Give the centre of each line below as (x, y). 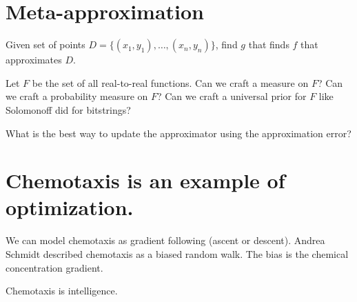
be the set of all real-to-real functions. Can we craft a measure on (170, 82)
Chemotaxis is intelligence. (62, 291)
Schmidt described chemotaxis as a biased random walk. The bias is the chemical (177, 254)
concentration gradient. (54, 267)
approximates (34, 60)
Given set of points (45, 44)
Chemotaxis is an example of (145, 180)
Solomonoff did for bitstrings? (68, 109)
